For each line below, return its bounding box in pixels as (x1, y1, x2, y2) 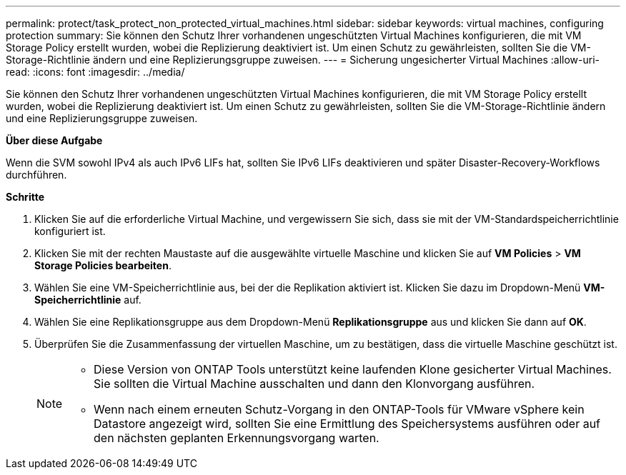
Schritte (6, 191, 44, 203)
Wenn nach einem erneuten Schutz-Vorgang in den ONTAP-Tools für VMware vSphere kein (94, 402, 585, 416)
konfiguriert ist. (34, 225, 106, 237)
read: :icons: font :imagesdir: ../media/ (6, 66, 185, 78)
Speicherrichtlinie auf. (34, 294, 141, 306)
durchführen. (6, 169, 67, 181)
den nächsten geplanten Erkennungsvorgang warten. (94, 431, 379, 445)
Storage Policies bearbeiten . (34, 259, 172, 271)
